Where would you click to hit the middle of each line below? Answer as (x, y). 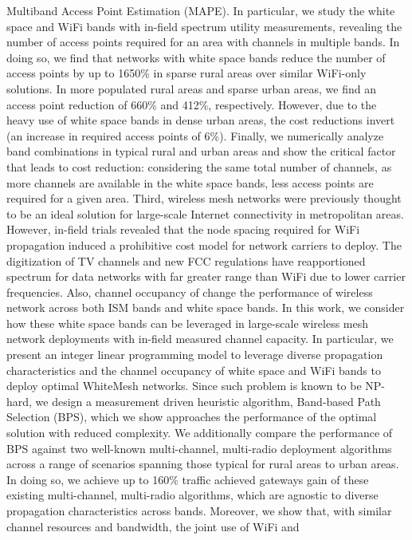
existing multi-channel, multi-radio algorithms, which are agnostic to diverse (192, 495)
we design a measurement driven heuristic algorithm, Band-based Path (208, 401)
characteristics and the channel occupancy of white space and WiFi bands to (194, 370)
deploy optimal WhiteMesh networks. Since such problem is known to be (184, 386)
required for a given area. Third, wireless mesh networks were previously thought (204, 198)
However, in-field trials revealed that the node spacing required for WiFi (183, 229)
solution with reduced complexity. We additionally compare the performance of (200, 433)
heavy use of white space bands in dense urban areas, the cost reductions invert (201, 120)
